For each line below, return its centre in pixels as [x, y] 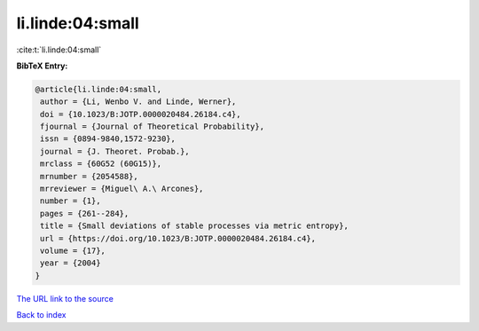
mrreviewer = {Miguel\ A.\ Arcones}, [122, 189]
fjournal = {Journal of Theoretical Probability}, [153, 127]
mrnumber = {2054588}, [90, 176]
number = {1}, [71, 201]
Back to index [41, 315]
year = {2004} [71, 263]
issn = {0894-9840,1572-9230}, [108, 139]
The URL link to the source [65, 298]
